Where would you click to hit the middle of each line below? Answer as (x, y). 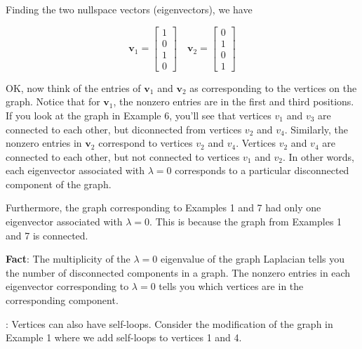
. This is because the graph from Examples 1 (246, 222)
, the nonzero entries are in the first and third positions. (234, 101)
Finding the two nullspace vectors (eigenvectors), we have (129, 9)
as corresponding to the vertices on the (273, 87)
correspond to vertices (146, 143)
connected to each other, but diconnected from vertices (124, 129)
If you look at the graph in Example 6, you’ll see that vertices (139, 115)
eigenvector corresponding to (67, 286)
